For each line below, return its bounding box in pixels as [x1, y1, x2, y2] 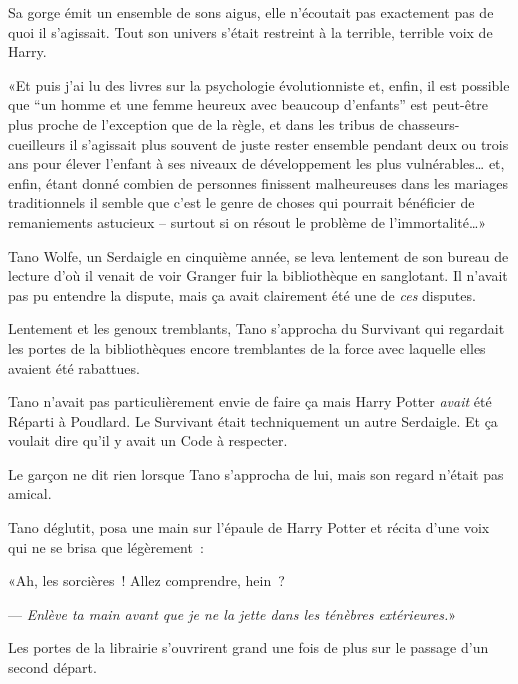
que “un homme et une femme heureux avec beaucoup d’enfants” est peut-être [8, 94, 489, 115]
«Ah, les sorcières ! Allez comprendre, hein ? [8, 570, 285, 591]
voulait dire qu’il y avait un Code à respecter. [8, 430, 288, 451]
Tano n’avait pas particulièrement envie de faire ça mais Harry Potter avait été [8, 391, 492, 412]
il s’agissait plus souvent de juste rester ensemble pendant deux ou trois [69, 133, 509, 154]
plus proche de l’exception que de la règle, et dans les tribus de [8, 113, 394, 134]
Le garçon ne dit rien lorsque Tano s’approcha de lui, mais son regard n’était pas [8, 463, 504, 484]
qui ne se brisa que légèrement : [8, 536, 204, 557]
